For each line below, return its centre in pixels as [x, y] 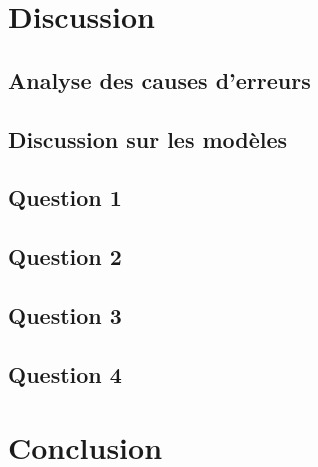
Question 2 [65, 256]
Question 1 [65, 197]
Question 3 [65, 314]
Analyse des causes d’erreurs [159, 79]
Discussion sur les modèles [148, 138]
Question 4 [65, 373]
